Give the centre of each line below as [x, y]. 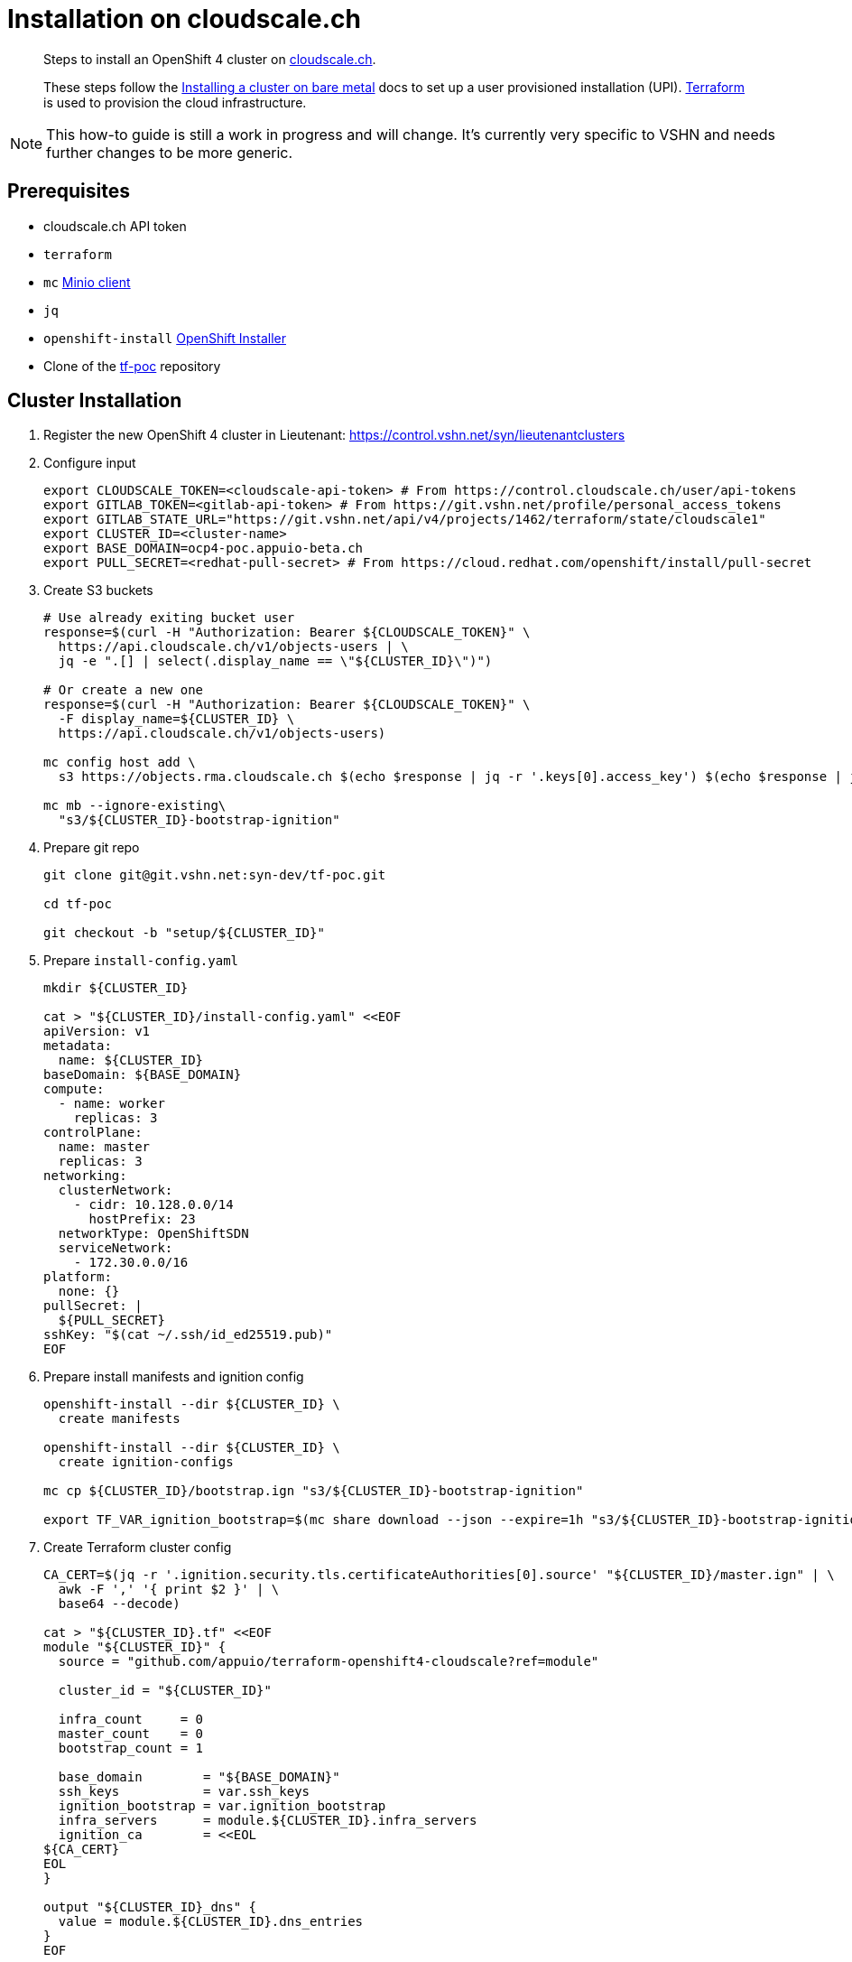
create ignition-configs [146, 1462]
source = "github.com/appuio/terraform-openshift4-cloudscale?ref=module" [329, 1662]
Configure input [90, 463]
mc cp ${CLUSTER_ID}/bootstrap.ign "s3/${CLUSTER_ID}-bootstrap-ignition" [314, 1491]
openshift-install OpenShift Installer [165, 338]
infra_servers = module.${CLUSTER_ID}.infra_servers [268, 1821]
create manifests [119, 1419]
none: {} [89, 1292]
